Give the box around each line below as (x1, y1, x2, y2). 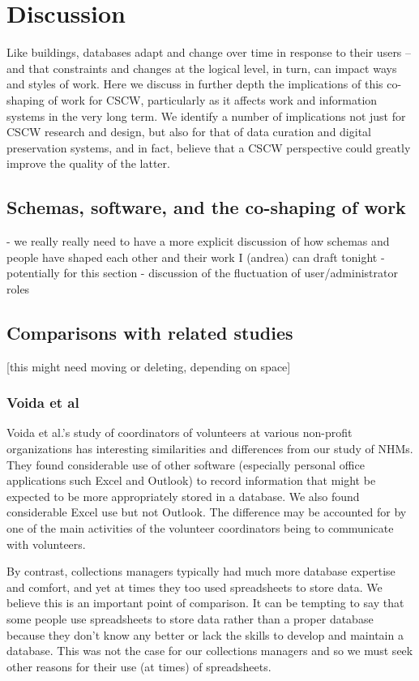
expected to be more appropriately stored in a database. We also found (6, 487, 360, 504)
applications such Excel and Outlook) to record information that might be (6, 472, 376, 489)
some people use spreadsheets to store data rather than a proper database (6, 610, 374, 627)
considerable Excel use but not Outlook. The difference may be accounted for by (6, 503, 407, 520)
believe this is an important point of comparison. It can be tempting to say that (6, 594, 404, 611)
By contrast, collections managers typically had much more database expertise (6, 563, 395, 580)
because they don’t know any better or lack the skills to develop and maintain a (6, 626, 404, 643)
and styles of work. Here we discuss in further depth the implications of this (6, 75, 383, 92)
